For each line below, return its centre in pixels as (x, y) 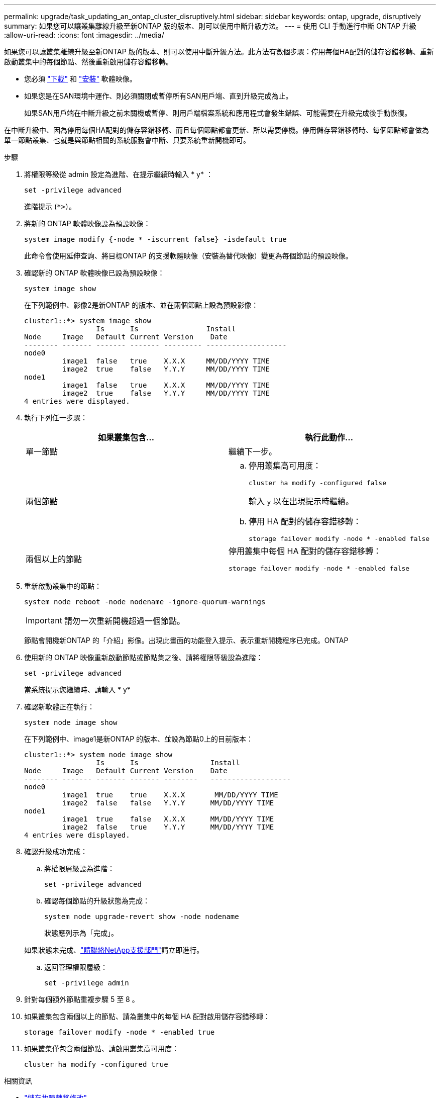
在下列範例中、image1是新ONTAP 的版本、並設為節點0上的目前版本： (139, 739)
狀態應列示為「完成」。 (81, 933)
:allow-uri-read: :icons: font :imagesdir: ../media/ (84, 35)
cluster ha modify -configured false (317, 483)
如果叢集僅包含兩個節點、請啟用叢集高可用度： (101, 1048)
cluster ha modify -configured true (96, 1064)
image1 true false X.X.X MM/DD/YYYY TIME (168, 819)
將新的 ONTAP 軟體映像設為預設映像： (87, 223)
